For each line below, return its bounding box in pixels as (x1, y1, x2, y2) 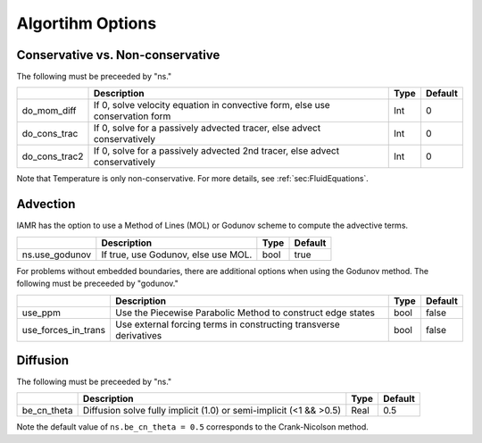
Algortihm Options (16, 13, 157, 33)
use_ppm (21, 306, 62, 319)
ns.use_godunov (21, 248, 92, 261)
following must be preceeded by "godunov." (16, 278, 179, 289)
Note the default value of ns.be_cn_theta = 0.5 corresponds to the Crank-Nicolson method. (16, 422, 370, 432)
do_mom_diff (21, 104, 77, 117)
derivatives (115, 329, 162, 341)
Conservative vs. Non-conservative (16, 47, 220, 63)
